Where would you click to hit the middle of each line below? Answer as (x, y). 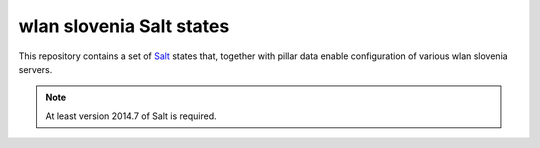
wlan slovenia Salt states (124, 26)
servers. (35, 69)
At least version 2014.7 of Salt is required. (131, 116)
